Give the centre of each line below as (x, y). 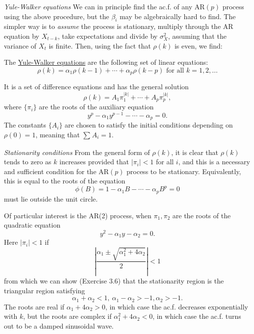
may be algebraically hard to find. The (178, 16)
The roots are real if (34, 306)
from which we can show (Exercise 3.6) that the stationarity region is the (114, 280)
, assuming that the (197, 36)
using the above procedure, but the (57, 16)
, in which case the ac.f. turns (197, 316)
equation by (22, 36)
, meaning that (58, 134)
